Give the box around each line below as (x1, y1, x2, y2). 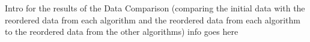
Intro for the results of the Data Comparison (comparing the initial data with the (5, 2, 305, 14)
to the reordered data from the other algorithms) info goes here (5, 25, 239, 38)
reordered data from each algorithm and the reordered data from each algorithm (5, 13, 300, 26)
